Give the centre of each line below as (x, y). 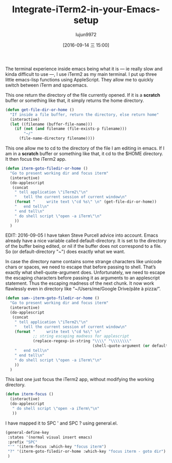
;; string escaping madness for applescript (81, 336)
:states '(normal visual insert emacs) (50, 437)
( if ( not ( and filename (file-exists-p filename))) (71, 129)
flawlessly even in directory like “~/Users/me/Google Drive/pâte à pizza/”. (83, 289)
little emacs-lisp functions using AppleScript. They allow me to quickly (79, 79)
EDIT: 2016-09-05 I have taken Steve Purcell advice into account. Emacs (82, 235)
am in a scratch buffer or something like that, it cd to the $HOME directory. (84, 154)
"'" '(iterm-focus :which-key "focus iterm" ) (57, 447)
